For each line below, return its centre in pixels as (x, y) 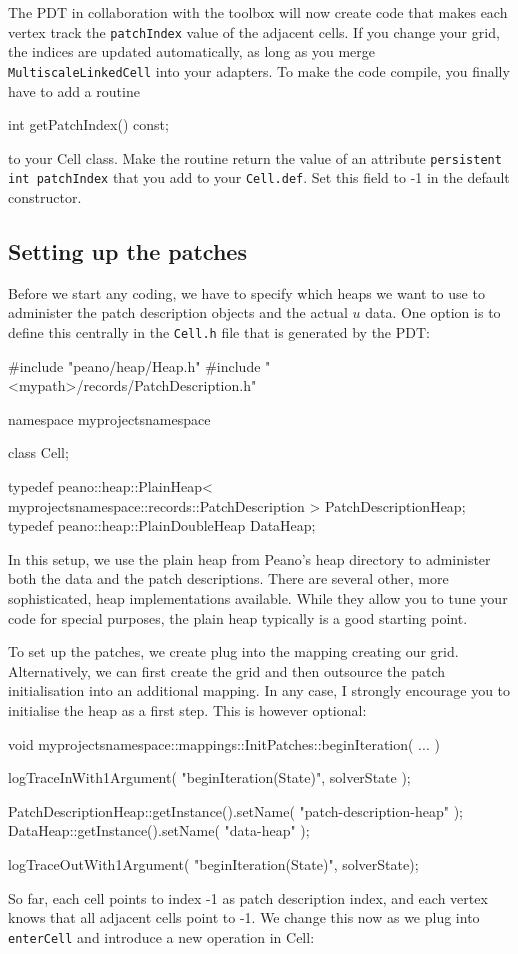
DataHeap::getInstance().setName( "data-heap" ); (159, 830)
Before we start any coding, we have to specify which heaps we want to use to (246, 292)
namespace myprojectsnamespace (109, 418)
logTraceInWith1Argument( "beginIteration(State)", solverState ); (209, 777)
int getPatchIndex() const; (88, 124)
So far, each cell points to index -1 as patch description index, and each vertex (248, 897)
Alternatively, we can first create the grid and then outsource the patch (227, 670)
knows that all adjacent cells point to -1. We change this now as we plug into (244, 917)
